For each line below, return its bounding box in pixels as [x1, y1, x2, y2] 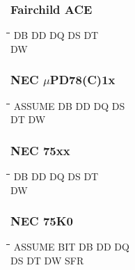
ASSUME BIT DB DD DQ [13, 239, 129, 254]
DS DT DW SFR [10, 253, 84, 268]
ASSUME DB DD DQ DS [13, 98, 125, 113]
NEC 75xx [10, 141, 70, 159]
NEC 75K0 [10, 212, 73, 230]
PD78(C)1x [49, 71, 116, 88]
